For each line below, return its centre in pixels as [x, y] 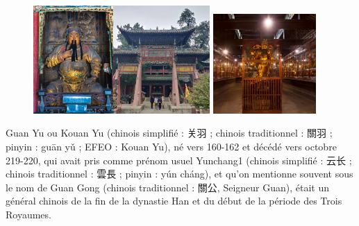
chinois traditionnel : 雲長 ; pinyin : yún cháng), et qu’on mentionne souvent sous [179, 174]
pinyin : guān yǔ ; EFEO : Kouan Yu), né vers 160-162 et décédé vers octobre [171, 146]
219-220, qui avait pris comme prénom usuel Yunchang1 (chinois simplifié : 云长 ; [179, 160]
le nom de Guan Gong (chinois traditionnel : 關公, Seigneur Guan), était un [168, 187]
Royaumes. [28, 214]
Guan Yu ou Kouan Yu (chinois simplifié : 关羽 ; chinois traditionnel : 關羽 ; [169, 133]
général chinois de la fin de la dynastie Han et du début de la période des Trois [174, 201]
